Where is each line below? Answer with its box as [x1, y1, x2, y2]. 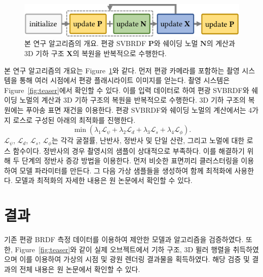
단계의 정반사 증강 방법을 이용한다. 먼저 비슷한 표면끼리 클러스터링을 [22, 155, 239, 166]
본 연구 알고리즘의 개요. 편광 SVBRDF [24, 38, 146, 49]
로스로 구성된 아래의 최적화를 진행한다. [13, 114, 136, 125]
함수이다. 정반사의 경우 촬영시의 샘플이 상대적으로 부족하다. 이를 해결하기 [13, 145, 245, 156]
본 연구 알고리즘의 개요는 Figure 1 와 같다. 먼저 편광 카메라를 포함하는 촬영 [4, 65, 240, 75]
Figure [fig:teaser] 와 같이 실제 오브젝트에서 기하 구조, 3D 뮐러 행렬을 [15, 244, 231, 254]
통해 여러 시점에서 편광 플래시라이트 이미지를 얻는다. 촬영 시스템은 [19, 75, 230, 85]
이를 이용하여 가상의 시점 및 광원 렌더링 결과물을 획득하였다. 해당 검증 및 [19, 254, 250, 264]
